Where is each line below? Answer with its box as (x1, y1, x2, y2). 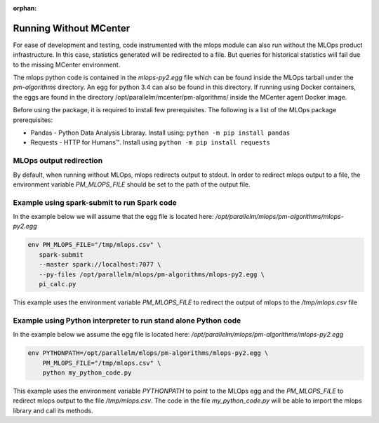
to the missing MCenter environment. (13, 60, 121, 69)
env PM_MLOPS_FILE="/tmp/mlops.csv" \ (27, 241, 161, 249)
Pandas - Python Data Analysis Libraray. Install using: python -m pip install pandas (30, 128, 291, 137)
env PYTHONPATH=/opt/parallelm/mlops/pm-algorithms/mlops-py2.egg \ (27, 349, 269, 357)
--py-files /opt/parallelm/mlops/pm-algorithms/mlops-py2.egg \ (39, 270, 265, 278)
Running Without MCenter (13, 22, 131, 34)
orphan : (13, 4, 37, 12)
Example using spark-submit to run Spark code (13, 197, 177, 207)
